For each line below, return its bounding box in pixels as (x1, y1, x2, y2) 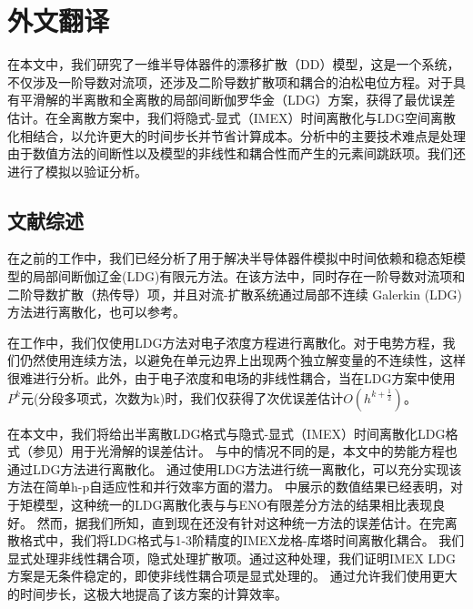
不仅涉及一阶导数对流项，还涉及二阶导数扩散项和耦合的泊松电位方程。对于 (7, 72, 453, 91)
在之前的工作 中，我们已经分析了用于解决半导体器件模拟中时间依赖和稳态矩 (7, 249, 453, 268)
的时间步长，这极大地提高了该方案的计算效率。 (7, 584, 287, 603)
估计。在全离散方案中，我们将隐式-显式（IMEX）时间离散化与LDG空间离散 (7, 107, 457, 127)
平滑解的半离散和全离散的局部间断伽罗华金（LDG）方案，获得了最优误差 (19, 90, 456, 109)
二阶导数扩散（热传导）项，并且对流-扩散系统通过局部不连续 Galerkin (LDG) (7, 284, 462, 303)
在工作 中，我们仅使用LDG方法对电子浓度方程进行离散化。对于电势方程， (7, 332, 443, 351)
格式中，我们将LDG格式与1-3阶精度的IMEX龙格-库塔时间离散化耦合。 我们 (19, 531, 465, 550)
